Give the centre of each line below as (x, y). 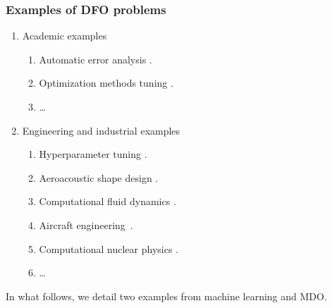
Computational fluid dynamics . (107, 201)
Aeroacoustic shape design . (99, 177)
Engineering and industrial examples (101, 130)
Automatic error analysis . (96, 59)
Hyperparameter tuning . (93, 154)
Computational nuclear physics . (109, 248)
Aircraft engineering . (86, 224)
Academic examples (64, 36)
